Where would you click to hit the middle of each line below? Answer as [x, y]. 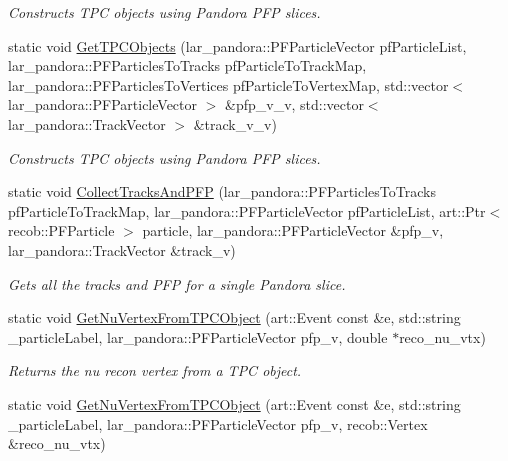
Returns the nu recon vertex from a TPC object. [155, 370]
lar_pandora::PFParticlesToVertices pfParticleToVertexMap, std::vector [228, 84]
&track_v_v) [235, 123]
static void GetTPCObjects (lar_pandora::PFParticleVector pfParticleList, [237, 45]
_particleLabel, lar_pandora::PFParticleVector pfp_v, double [198, 336]
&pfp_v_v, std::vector [294, 104]
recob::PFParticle [61, 230]
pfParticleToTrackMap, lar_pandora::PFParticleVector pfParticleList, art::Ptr [247, 210]
